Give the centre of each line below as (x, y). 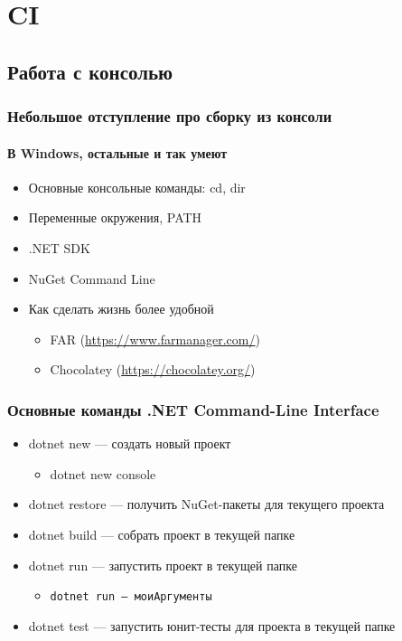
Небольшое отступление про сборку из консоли (170, 116)
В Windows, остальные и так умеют (117, 152)
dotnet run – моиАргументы (131, 597)
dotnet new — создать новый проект (130, 443)
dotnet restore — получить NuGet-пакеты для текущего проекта (206, 504)
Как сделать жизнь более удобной (121, 309)
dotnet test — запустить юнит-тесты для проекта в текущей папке (212, 625)
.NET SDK (59, 247)
